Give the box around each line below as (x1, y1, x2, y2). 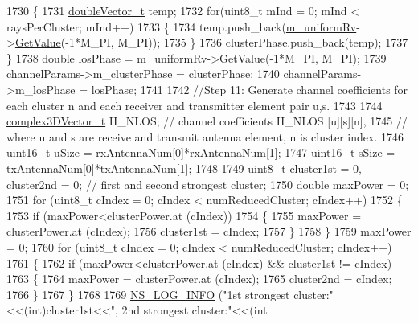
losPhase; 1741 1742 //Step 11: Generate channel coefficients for (91, 80, 408, 97)
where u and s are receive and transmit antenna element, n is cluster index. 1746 (6, 128, 404, 145)
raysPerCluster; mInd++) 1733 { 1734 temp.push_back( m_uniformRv (6, 18, 357, 35)
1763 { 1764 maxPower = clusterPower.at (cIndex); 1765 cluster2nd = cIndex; (6, 270, 392, 287)
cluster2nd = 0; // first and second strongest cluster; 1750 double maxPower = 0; (6, 175, 409, 192)
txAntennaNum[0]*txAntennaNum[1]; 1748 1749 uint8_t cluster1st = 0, (6, 159, 363, 176)
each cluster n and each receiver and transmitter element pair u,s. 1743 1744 (6, 96, 383, 113)
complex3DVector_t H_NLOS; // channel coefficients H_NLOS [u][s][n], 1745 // (6, 113, 408, 129)
